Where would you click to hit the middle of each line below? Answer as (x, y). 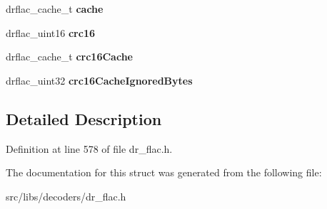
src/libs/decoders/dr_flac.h (66, 196)
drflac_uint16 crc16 (50, 32)
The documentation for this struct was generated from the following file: (164, 172)
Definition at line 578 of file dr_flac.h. (89, 148)
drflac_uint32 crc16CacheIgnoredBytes (99, 80)
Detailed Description (84, 118)
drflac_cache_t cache (55, 9)
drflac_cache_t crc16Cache (69, 57)
